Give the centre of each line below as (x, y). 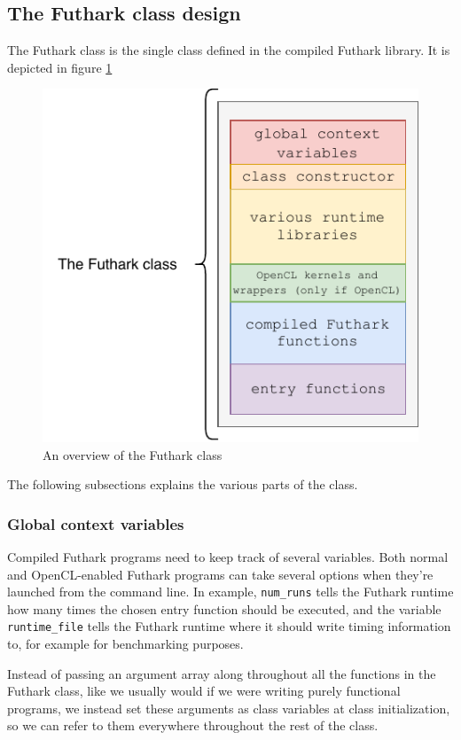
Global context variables (96, 523)
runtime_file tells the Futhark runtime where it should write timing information (229, 626)
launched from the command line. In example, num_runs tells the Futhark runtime (230, 592)
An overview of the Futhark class (133, 454)
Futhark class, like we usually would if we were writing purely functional (204, 691)
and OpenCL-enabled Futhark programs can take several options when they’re (220, 574)
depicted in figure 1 (60, 67)
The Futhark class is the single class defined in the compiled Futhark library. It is (229, 50)
